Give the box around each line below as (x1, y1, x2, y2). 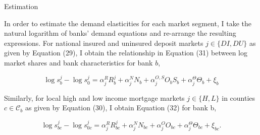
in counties (222, 92, 255, 103)
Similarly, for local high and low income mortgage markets (4, 92, 185, 103)
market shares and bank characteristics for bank (4, 57, 153, 67)
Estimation (4, 1, 38, 11)
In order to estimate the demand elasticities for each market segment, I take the (4, 18, 251, 28)
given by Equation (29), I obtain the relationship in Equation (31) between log (4, 47, 248, 58)
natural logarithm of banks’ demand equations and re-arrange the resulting (4, 28, 236, 38)
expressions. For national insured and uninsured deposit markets (4, 37, 203, 48)
